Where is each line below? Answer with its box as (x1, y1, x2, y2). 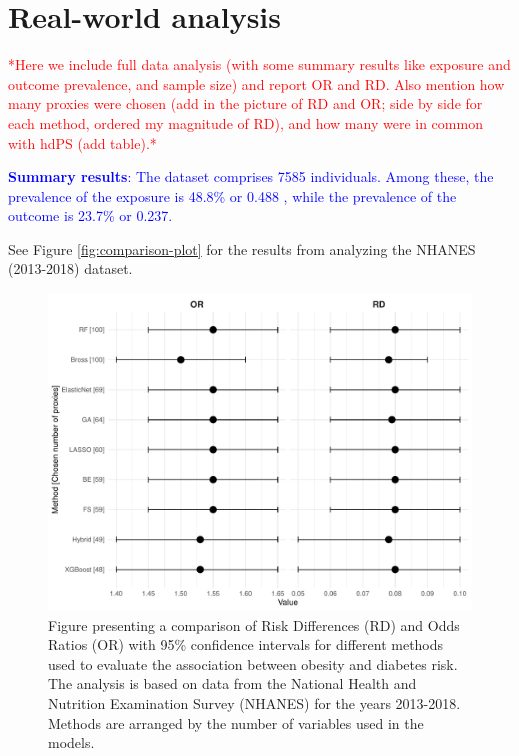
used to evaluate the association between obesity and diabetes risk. (48, 653, 458, 674)
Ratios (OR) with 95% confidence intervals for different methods (48, 634, 444, 655)
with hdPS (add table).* (8, 132, 157, 153)
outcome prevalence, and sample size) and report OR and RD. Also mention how (8, 73, 505, 94)
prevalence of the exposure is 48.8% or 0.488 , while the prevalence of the (8, 185, 457, 206)
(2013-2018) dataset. (8, 258, 133, 279)
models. (48, 732, 95, 753)
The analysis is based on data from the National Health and (48, 673, 417, 694)
